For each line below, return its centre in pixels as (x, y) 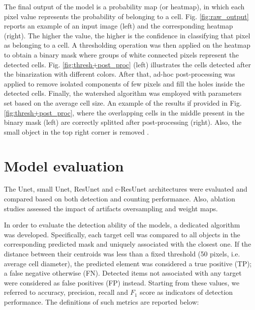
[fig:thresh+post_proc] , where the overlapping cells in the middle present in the (124, 112)
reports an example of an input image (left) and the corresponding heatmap (119, 26)
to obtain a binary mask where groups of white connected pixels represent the (121, 54)
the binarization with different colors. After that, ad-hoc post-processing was (120, 74)
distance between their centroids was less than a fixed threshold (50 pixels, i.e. (122, 254)
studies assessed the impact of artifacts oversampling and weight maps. (111, 208)
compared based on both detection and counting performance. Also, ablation (120, 199)
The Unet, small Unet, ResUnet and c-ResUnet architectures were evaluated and (126, 189)
